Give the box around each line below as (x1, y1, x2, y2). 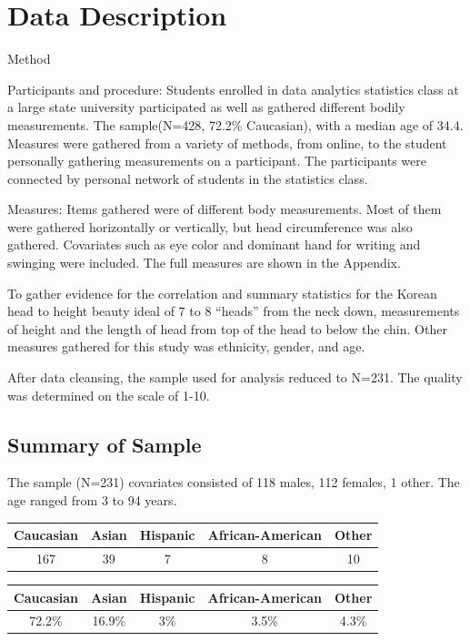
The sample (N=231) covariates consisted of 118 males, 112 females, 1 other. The (7, 473, 460, 492)
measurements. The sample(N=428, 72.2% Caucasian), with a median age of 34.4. (7, 115, 464, 134)
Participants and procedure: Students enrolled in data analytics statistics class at (7, 79, 459, 98)
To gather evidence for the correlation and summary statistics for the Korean (7, 283, 437, 302)
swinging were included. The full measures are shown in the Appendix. (7, 253, 401, 272)
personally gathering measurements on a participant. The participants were (7, 151, 426, 170)
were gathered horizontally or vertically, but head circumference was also (7, 217, 413, 236)
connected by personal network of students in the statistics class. (7, 168, 368, 188)
